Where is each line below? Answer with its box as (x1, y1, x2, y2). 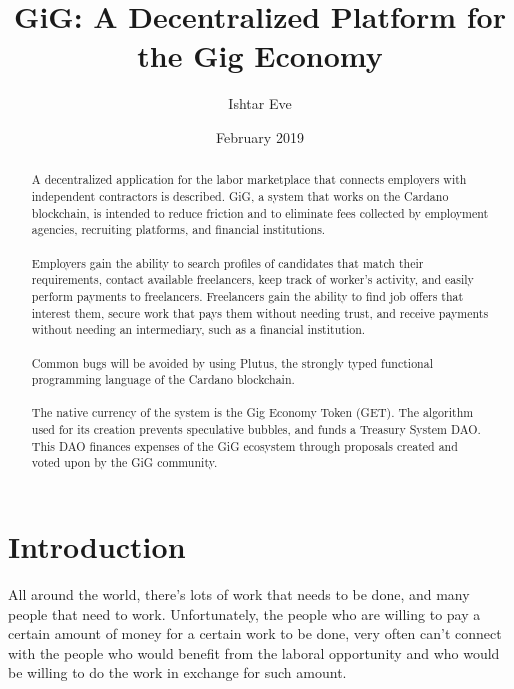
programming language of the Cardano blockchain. (31, 371, 295, 388)
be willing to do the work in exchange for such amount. (8, 662, 347, 683)
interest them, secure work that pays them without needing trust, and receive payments (31, 304, 489, 321)
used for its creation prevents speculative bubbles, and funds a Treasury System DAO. (31, 421, 481, 438)
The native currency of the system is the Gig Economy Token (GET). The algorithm (31, 404, 474, 421)
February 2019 (216, 126, 304, 147)
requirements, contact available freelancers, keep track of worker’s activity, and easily (31, 271, 474, 288)
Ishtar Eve (228, 93, 292, 114)
